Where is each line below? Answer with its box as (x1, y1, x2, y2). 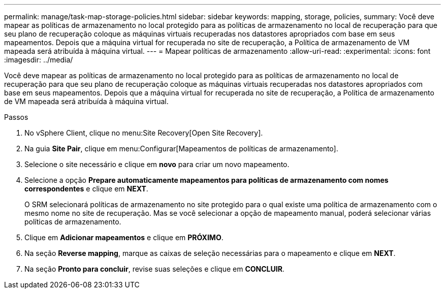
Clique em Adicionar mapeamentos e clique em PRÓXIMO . (24, 233, 224, 242)
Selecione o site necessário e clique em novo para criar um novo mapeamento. (24, 160, 290, 169)
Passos (4, 113, 28, 121)
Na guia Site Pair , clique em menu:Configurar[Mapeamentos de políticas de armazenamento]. (24, 144, 338, 153)
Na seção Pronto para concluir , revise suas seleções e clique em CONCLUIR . (24, 265, 284, 273)
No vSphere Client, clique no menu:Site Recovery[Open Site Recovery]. (24, 128, 263, 137)
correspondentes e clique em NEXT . (24, 184, 148, 193)
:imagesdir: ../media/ (4, 55, 73, 64)
